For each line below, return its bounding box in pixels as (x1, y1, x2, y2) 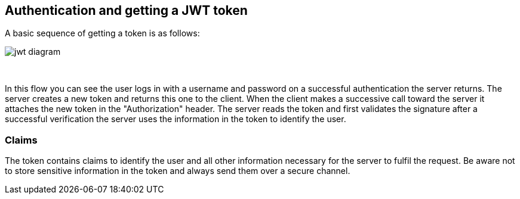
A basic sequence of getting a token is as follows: (5, 28, 200, 39)
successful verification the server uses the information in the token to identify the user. (5, 114, 346, 125)
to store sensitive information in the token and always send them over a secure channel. (5, 166, 350, 176)
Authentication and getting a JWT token (5, 3, 248, 18)
